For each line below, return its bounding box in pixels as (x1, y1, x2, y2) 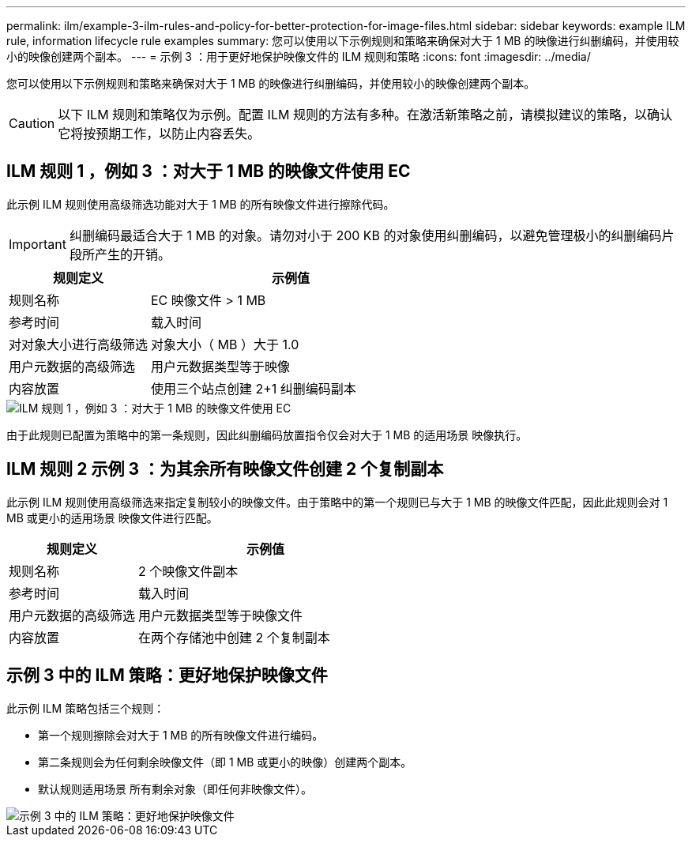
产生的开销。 (94, 246, 171, 262)
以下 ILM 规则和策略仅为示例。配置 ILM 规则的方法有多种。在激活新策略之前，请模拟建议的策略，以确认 (58, 107, 672, 122)
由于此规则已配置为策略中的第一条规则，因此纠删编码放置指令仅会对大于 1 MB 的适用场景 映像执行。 (6, 427, 528, 442)
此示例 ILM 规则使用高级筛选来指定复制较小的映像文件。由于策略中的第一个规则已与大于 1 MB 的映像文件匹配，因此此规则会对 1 (6, 495, 668, 509)
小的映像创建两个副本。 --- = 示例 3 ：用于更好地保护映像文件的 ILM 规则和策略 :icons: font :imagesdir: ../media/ (6, 50, 591, 63)
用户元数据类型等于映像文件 (138, 607, 303, 623)
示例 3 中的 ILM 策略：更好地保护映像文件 (6, 665, 328, 686)
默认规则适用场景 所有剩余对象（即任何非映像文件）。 (38, 781, 312, 796)
